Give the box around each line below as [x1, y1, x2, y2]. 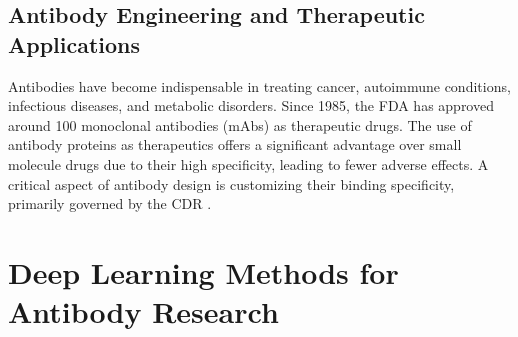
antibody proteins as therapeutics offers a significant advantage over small [8, 134, 462, 155]
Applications [8, 28, 141, 59]
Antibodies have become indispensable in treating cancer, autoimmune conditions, [8, 75, 511, 96]
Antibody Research [8, 291, 279, 332]
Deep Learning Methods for [8, 251, 399, 292]
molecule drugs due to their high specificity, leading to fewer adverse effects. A [8, 153, 489, 174]
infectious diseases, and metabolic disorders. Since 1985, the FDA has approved [8, 95, 494, 116]
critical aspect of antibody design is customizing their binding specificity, [8, 173, 455, 194]
